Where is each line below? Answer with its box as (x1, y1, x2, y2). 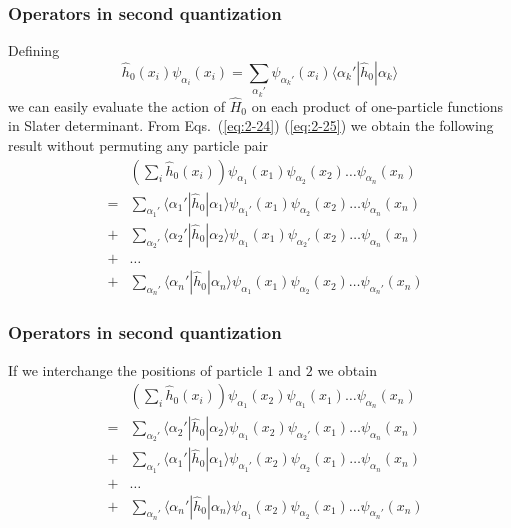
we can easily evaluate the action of (8, 95, 226, 116)
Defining (8, 40, 60, 61)
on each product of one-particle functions (251, 95, 504, 116)
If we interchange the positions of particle (8, 359, 263, 380)
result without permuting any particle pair (8, 134, 269, 155)
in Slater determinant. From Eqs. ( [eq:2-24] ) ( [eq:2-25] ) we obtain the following (8, 115, 494, 136)
